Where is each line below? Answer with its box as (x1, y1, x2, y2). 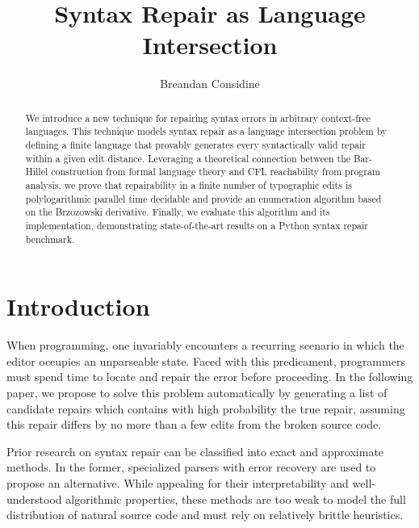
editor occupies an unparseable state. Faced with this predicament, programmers (6, 352, 405, 369)
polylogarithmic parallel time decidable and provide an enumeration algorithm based (25, 191, 382, 205)
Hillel (25, 165, 48, 178)
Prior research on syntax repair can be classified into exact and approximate (6, 442, 384, 459)
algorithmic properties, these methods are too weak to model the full (65, 490, 406, 507)
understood (6, 490, 62, 507)
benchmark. (25, 232, 75, 245)
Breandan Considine (160, 75, 260, 92)
